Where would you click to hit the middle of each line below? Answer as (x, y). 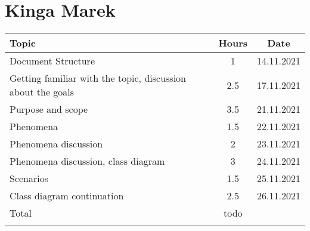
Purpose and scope (49, 109)
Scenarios (29, 178)
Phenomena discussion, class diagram (87, 161)
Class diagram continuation (67, 196)
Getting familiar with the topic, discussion (98, 78)
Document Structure (52, 61)
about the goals (42, 92)
